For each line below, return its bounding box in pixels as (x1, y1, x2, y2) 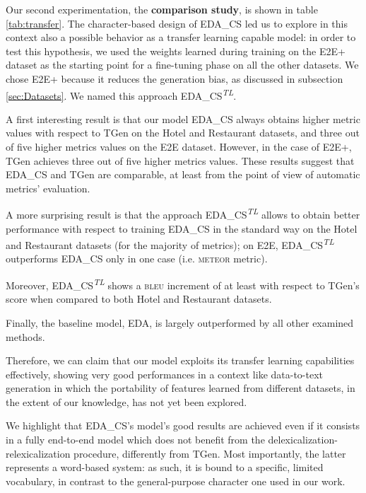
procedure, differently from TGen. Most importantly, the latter (73, 446, 346, 460)
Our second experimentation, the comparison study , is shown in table (6, 2, 318, 16)
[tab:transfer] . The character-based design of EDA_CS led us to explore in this (6, 16, 348, 30)
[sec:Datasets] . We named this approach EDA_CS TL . (6, 86, 237, 103)
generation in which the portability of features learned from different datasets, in (6, 381, 355, 395)
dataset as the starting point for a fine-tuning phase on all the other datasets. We (6, 57, 359, 72)
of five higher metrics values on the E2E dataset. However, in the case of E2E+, (6, 139, 352, 153)
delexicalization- (268, 432, 338, 447)
